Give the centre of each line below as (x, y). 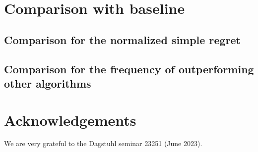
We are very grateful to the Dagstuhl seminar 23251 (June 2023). (103, 143)
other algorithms (48, 83)
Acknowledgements (70, 120)
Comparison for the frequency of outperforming (129, 69)
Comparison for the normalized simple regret (122, 39)
